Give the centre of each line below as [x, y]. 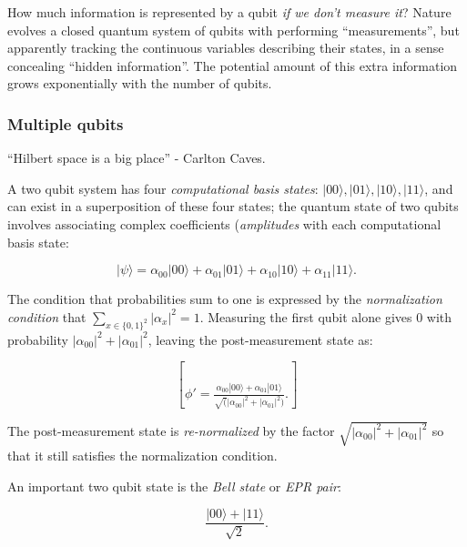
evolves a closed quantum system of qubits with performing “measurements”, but [233, 30]
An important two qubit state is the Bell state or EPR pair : [174, 486]
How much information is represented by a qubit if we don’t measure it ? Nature [229, 12]
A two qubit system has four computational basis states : [163, 188]
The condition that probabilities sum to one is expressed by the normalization [225, 299]
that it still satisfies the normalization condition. [142, 455]
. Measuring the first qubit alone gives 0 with [326, 316]
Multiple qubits [66, 123]
